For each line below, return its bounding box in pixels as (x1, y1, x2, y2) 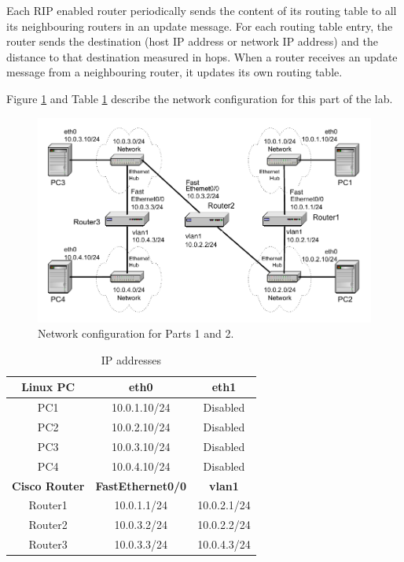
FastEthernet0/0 (95, 477, 187, 494)
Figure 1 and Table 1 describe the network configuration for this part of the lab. (6, 90, 393, 106)
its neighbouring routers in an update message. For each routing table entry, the (6, 17, 393, 34)
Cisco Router (12, 477, 85, 494)
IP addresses (101, 351, 162, 368)
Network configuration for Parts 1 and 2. (38, 325, 234, 342)
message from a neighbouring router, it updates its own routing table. (6, 64, 343, 80)
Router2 (28, 516, 68, 533)
